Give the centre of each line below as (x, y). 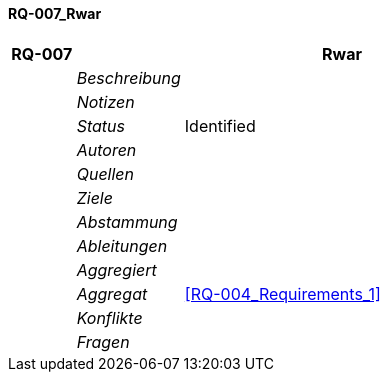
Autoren (106, 149)
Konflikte (109, 317)
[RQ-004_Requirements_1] (282, 293)
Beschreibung (128, 77)
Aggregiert (116, 269)
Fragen (103, 341)
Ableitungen (122, 245)
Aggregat (112, 293)
